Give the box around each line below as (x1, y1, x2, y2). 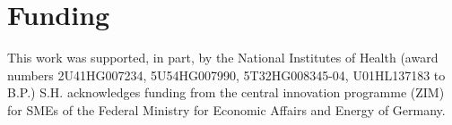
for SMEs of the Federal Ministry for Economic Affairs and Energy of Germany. (7, 100, 446, 119)
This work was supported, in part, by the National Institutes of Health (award (7, 48, 439, 67)
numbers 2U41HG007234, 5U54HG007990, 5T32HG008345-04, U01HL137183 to (7, 65, 446, 84)
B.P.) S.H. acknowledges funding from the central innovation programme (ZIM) (7, 83, 445, 102)
